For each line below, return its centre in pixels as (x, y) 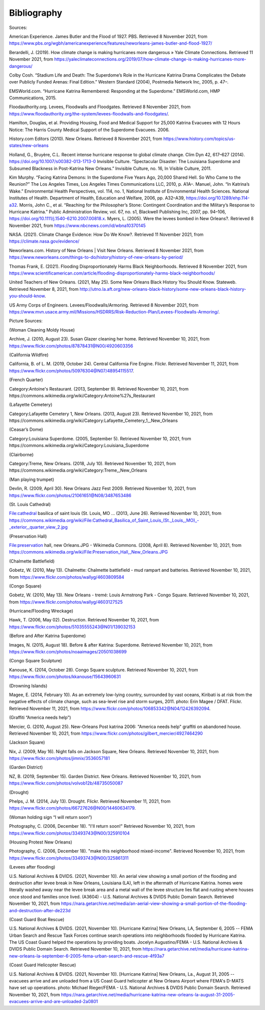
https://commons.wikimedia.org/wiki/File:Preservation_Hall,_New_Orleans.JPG (88, 552)
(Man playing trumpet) (32, 479)
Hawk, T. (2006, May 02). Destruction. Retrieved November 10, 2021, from (84, 620)
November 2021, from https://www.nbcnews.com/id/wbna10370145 (77, 225)
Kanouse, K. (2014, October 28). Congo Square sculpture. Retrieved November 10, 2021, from (104, 670)
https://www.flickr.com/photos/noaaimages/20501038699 (68, 652)
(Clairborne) (21, 454)
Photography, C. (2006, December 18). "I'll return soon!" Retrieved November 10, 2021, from (102, 826)
